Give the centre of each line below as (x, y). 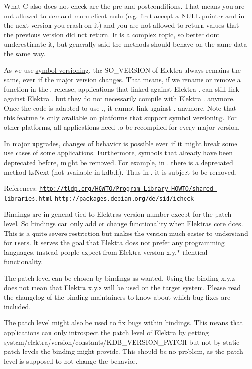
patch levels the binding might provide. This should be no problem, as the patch (124, 351)
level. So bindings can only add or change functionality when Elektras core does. (124, 223)
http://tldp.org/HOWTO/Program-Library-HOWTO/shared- (128, 189)
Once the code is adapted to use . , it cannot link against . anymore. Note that (120, 108)
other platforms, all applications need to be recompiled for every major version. (122, 127)
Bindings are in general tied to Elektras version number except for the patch (118, 214)
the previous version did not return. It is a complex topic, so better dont (112, 34)
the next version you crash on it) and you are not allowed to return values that (122, 25)
